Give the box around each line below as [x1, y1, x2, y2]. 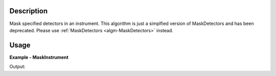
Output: [9, 64, 26, 70]
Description [9, 7, 48, 15]
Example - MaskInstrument [9, 54, 68, 60]
